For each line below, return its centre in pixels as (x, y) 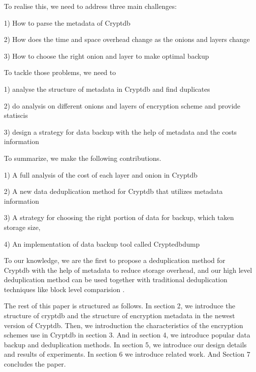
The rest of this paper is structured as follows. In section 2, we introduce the (120, 306)
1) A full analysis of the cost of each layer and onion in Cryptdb (101, 174)
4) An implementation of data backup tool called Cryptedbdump (102, 243)
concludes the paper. (35, 364)
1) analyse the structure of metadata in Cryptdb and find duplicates (107, 89)
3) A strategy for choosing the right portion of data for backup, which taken (119, 217)
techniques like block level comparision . (64, 289)
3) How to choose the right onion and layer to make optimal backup (107, 56)
